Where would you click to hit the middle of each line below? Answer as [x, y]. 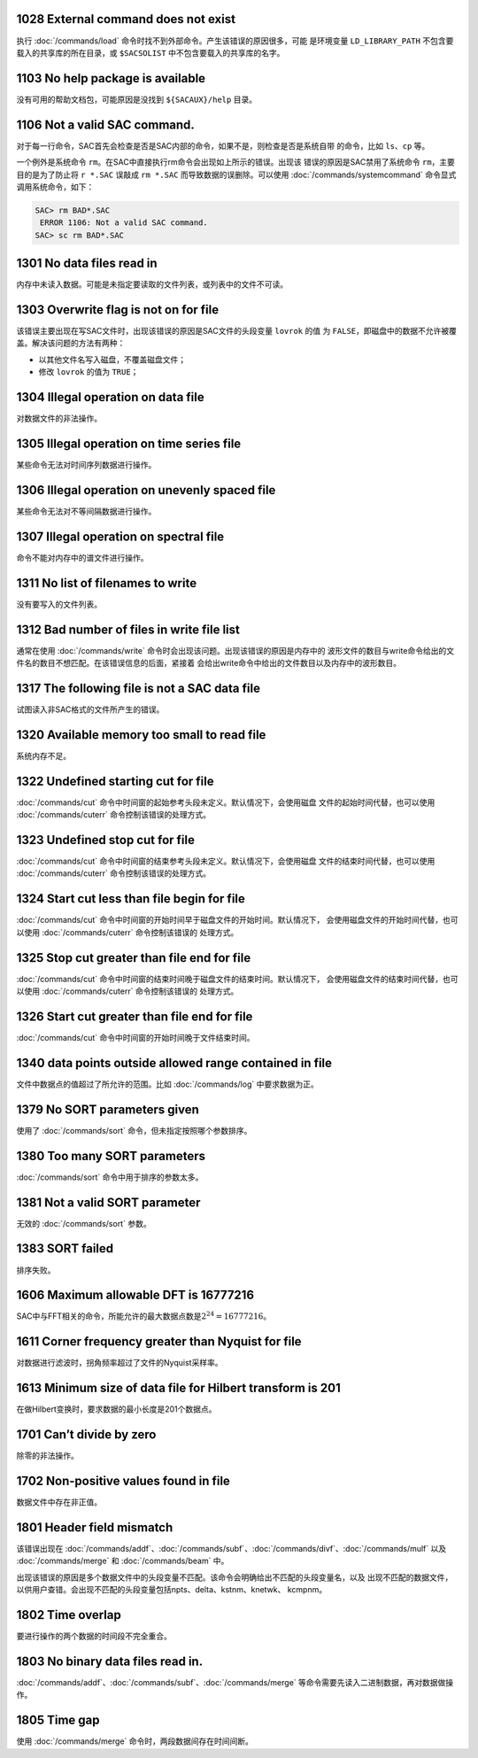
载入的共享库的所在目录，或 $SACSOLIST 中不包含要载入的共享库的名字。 [150, 52]
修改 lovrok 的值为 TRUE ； [89, 372]
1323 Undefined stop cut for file [105, 840]
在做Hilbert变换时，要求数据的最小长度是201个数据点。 [116, 1409]
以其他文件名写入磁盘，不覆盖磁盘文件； [112, 360]
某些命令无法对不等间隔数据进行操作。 [86, 511]
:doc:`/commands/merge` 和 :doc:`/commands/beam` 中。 [123, 1561]
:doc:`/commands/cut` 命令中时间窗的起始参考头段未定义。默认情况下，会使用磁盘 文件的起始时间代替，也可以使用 [226, 802]
